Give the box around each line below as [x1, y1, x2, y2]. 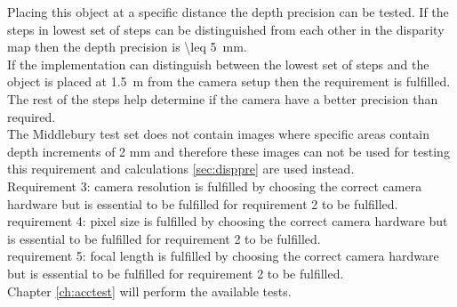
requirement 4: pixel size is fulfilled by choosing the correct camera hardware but [7, 212, 448, 230]
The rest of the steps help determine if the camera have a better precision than [7, 89, 438, 108]
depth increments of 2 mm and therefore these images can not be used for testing [7, 141, 450, 160]
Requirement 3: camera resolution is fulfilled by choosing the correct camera [7, 176, 422, 195]
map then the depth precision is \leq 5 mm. [7, 37, 247, 56]
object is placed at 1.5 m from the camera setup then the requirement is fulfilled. [7, 72, 451, 91]
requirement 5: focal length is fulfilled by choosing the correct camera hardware [7, 246, 439, 265]
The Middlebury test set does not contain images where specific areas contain [7, 125, 429, 143]
